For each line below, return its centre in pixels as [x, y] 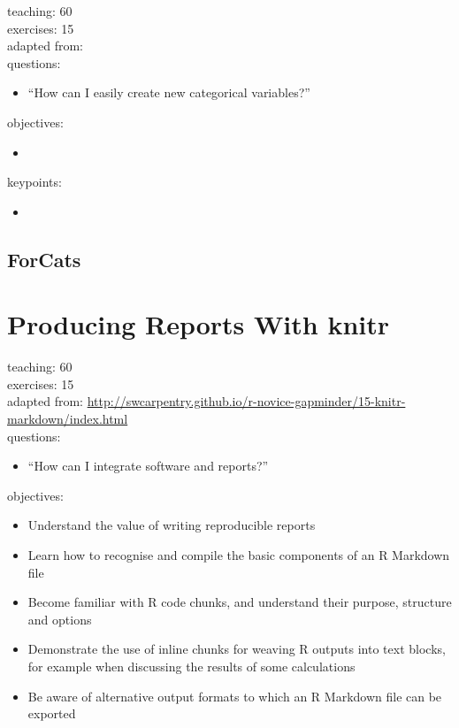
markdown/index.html [68, 419]
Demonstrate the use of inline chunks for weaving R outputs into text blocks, [237, 649]
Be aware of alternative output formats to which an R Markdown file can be [235, 696]
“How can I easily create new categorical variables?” [169, 92]
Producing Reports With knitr [199, 324]
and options [60, 619]
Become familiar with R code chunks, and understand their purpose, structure [240, 602]
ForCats [44, 259]
